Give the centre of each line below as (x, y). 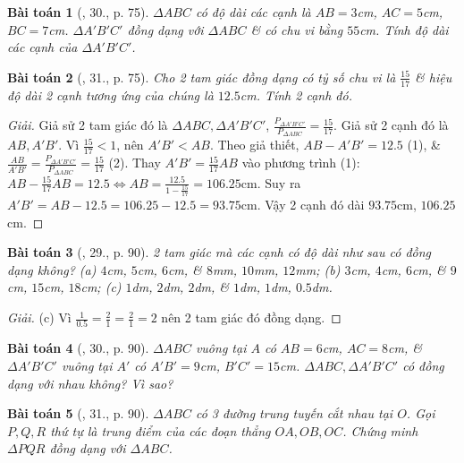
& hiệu (434, 77)
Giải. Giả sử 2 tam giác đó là (88, 125)
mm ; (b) (318, 269)
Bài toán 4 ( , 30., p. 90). (78, 348)
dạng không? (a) (52, 269)
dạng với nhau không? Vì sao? (90, 383)
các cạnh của (42, 47)
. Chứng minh (380, 430)
